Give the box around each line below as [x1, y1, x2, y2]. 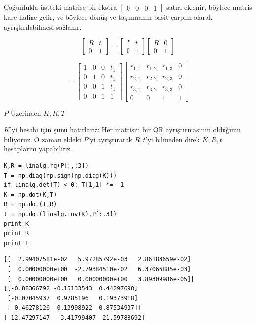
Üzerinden [10, 108, 41, 118]
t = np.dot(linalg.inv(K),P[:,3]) [4, 211, 117, 218]
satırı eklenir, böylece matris [166, 2, 252, 12]
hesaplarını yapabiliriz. [4, 144, 72, 154]
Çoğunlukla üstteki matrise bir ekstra [4, 2, 117, 12]
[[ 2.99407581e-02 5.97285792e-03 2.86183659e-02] [4, 256, 191, 263]
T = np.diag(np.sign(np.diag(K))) [4, 172, 117, 179]
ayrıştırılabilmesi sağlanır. [4, 21, 82, 32]
